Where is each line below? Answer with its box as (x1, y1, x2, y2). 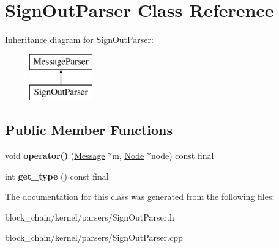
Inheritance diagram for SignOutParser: (5, 33, 154, 46)
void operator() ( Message (5, 149, 105, 162)
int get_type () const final (5, 169, 109, 182)
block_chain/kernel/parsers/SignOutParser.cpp (5, 231, 183, 244)
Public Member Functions (5, 120, 173, 139)
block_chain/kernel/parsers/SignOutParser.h (5, 210, 174, 223)
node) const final (151, 149, 214, 162)
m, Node (112, 149, 144, 162)
